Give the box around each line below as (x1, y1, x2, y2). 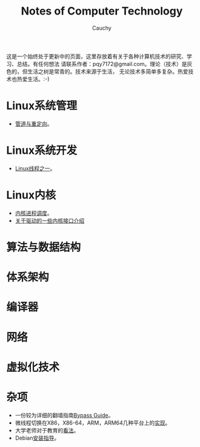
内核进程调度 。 (15, 209, 53, 216)
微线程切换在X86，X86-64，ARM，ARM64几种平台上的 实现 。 (15, 419, 171, 426)
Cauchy (92, 24, 112, 31)
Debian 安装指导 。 (15, 434, 60, 442)
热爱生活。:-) (16, 75, 50, 82)
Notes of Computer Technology (21, 4, 183, 18)
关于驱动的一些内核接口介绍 (15, 217, 85, 224)
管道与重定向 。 (15, 120, 53, 127)
